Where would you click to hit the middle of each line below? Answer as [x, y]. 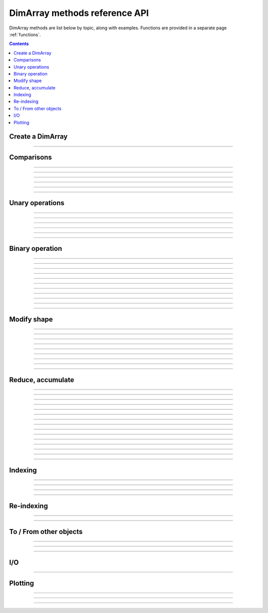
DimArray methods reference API [79, 13]
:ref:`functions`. [25, 34]
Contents [19, 44]
